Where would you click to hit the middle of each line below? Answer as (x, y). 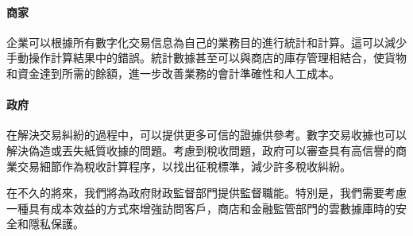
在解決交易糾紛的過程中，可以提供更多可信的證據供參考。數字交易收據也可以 (206, 135)
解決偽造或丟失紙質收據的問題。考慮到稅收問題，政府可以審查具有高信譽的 (201, 150)
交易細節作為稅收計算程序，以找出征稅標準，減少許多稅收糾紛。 (184, 166)
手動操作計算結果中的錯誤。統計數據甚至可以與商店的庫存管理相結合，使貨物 (206, 58)
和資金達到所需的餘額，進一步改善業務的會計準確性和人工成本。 (173, 73)
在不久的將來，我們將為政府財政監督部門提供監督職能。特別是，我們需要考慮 (206, 193)
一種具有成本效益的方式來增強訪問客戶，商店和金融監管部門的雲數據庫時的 (201, 208)
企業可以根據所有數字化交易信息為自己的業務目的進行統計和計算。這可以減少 (206, 42)
